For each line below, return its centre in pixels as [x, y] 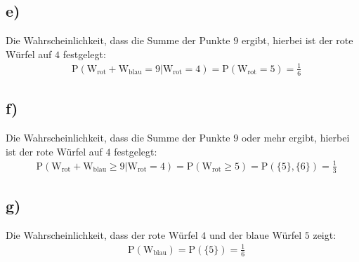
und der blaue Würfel [255, 234]
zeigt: [325, 234]
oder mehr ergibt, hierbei [295, 137]
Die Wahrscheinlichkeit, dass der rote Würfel [102, 234]
